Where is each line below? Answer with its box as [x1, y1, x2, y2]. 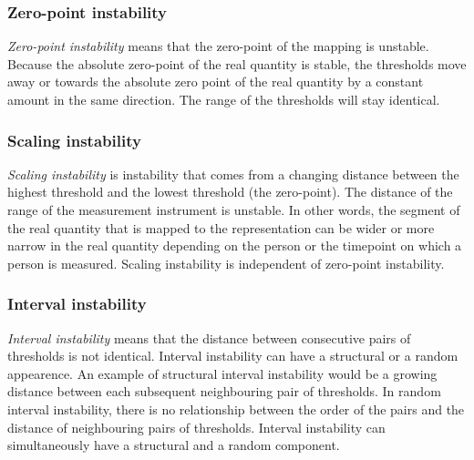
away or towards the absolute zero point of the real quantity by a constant [7, 72, 424, 91]
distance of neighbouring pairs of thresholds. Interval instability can [7, 417, 386, 436]
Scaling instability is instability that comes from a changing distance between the [7, 164, 459, 183]
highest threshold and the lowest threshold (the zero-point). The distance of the [7, 182, 453, 201]
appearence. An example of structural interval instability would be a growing [7, 363, 438, 383]
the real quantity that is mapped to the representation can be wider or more [7, 218, 435, 237]
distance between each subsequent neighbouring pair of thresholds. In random [7, 382, 441, 401]
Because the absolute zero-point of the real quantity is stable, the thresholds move [7, 54, 467, 73]
